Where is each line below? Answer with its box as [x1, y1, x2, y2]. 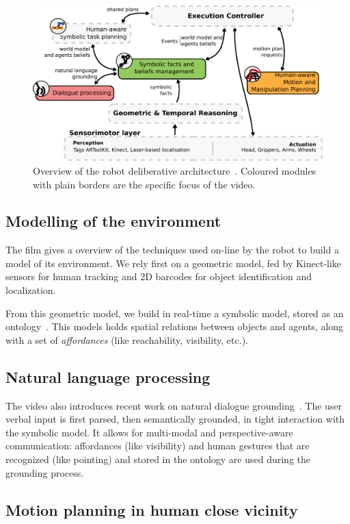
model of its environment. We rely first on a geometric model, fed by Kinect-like [5, 255, 342, 270]
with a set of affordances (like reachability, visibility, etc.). [5, 332, 248, 347]
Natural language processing [5, 366, 211, 387]
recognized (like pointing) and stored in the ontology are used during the [5, 452, 311, 466]
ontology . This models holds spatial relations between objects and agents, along [5, 319, 344, 334]
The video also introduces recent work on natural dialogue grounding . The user [5, 398, 342, 412]
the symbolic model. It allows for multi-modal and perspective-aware [5, 425, 293, 439]
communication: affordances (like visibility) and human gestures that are [5, 438, 310, 453]
